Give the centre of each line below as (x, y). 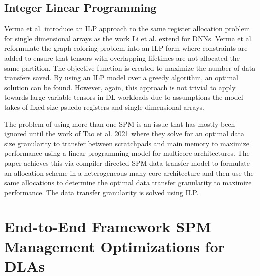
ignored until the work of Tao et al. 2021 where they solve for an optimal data (124, 133)
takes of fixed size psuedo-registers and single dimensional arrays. (104, 106)
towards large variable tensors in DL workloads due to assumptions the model (124, 97)
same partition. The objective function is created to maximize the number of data (130, 67)
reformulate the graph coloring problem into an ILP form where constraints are (126, 48)
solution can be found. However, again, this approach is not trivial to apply (120, 87)
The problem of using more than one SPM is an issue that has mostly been (120, 123)
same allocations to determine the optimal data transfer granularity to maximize (128, 183)
